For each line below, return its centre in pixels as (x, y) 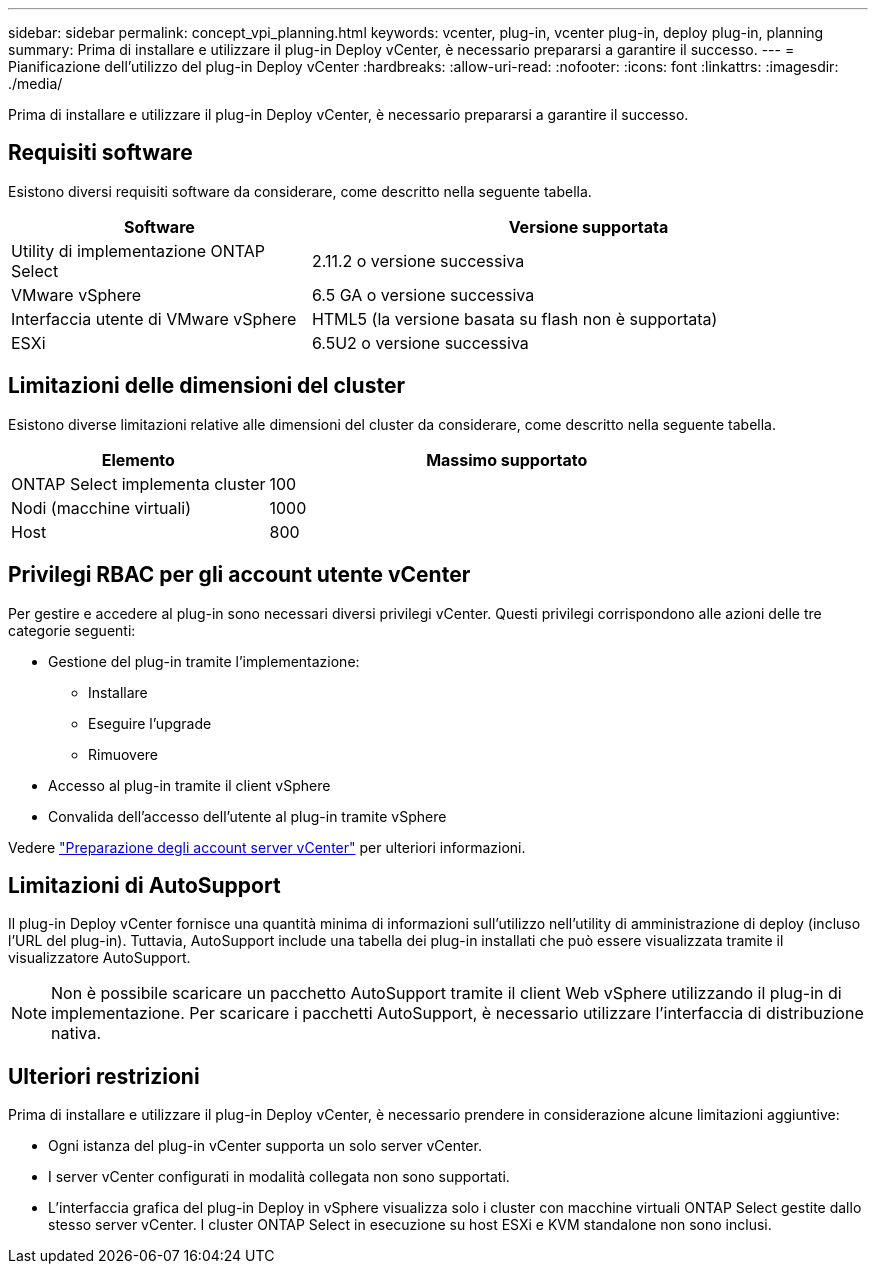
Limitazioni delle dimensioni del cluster (206, 386)
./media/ (35, 83)
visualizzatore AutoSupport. (99, 958)
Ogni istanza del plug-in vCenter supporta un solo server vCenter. (265, 1146)
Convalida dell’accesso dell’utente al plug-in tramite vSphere (247, 816)
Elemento (138, 459)
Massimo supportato (507, 459)
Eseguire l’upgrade (150, 723)
